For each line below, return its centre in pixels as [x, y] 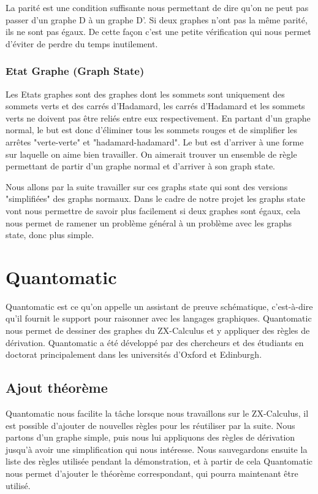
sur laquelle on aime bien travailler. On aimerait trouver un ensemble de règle [151, 154]
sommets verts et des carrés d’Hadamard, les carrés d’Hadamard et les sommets [155, 106]
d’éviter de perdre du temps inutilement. [82, 43]
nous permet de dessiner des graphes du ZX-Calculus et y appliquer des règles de [158, 330]
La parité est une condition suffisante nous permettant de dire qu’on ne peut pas [157, 7]
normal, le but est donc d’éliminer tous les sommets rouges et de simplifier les [151, 130]
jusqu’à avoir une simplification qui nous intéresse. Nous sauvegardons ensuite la [157, 449]
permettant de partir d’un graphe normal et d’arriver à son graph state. [140, 166]
